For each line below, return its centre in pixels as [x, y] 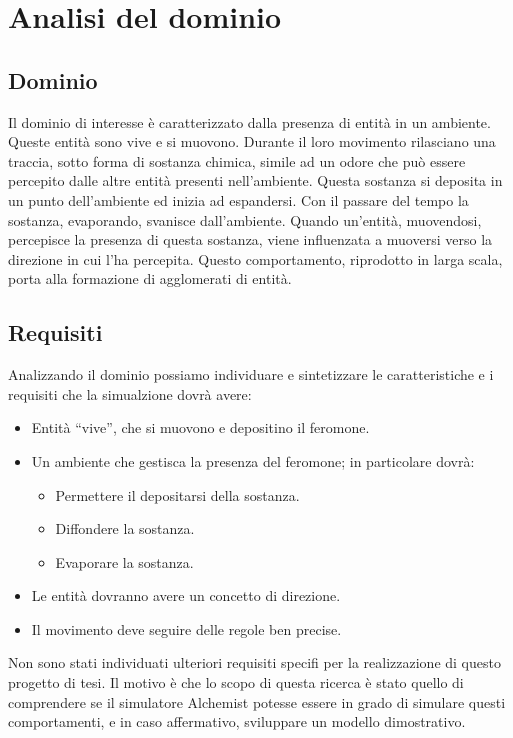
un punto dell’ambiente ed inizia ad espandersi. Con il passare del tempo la [238, 199]
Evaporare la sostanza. [124, 561]
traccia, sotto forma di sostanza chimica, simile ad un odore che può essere [237, 160]
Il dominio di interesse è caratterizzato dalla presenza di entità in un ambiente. [249, 121]
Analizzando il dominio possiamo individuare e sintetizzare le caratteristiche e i [251, 374]
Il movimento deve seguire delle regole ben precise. [186, 628]
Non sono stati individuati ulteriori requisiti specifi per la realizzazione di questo [254, 662]
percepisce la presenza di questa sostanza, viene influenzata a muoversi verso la [250, 239]
